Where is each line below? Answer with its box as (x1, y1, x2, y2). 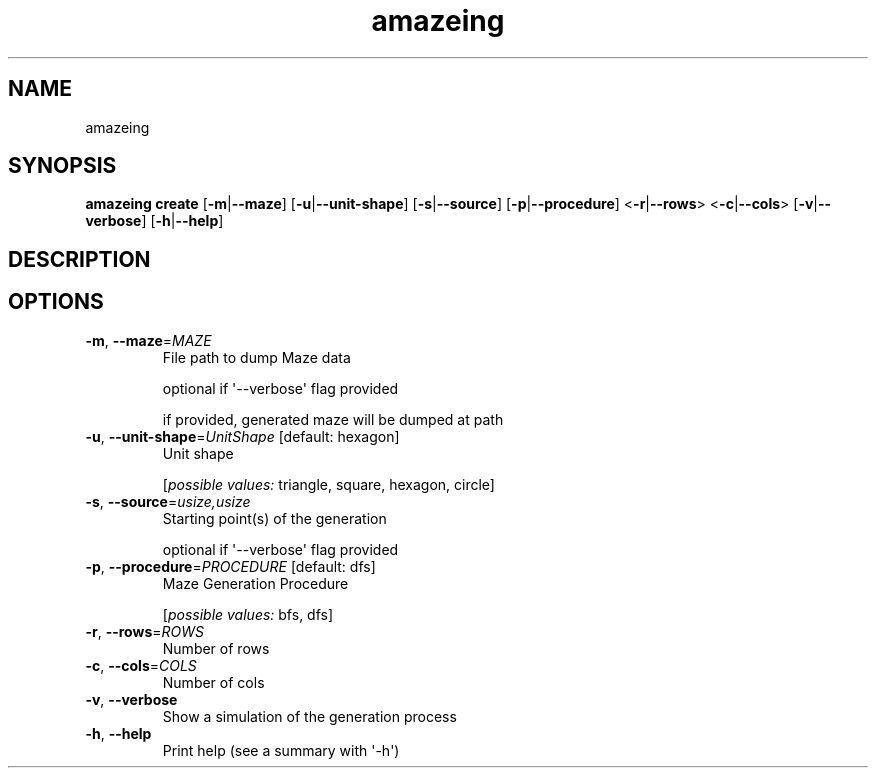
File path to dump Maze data (162, 348, 351, 366)
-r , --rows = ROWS (85, 622, 204, 640)
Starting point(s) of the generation (162, 509, 387, 527)
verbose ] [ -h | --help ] (85, 212, 224, 230)
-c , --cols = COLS (85, 656, 197, 674)
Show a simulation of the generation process (162, 707, 457, 725)
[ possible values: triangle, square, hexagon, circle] (162, 475, 495, 493)
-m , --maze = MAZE (85, 331, 212, 349)
